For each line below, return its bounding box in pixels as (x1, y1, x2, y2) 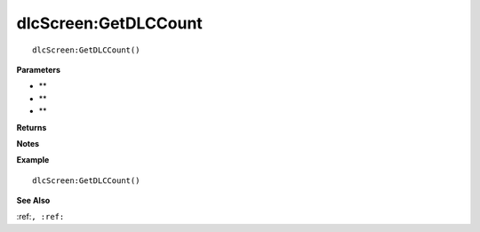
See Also (16, 196, 51, 206)
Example (16, 155, 50, 165)
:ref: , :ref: (16, 212, 65, 222)
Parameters (16, 64, 61, 75)
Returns (16, 122, 47, 132)
